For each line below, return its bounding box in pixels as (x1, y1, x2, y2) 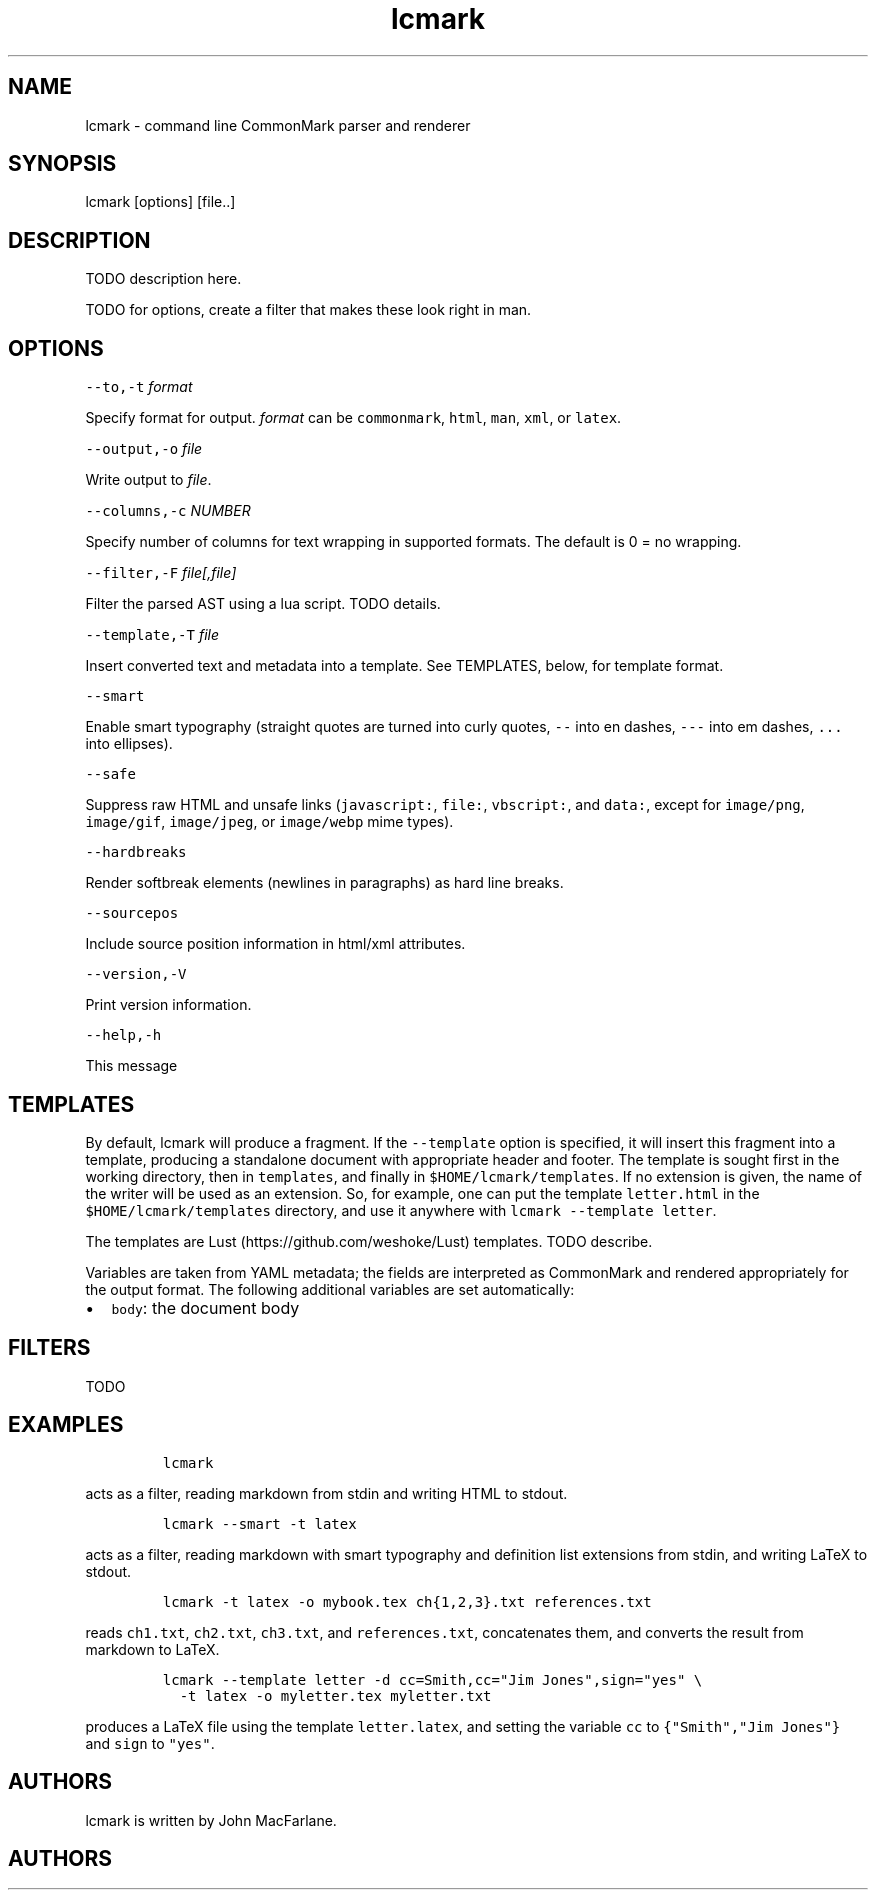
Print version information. (85, 996, 252, 1014)
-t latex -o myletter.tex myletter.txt (179, 1687, 492, 1704)
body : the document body (111, 1297, 300, 1318)
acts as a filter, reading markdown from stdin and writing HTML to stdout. (85, 1484, 568, 1502)
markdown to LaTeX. (85, 1640, 220, 1658)
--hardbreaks (85, 844, 187, 861)
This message (85, 1057, 178, 1075)
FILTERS (8, 1335, 91, 1361)
